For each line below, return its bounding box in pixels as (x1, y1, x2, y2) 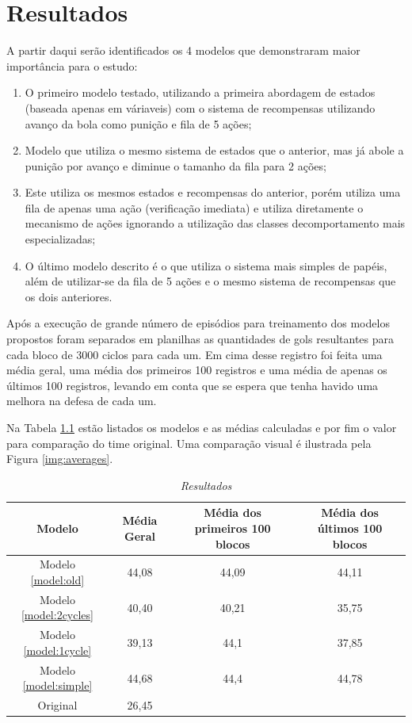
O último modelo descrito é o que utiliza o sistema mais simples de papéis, (25, 257, 387, 274)
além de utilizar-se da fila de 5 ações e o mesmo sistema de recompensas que (25, 273, 396, 289)
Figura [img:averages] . (6, 450, 113, 467)
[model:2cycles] (21, 606, 93, 623)
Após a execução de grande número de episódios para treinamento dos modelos (6, 315, 390, 331)
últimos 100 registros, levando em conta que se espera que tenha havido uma (6, 377, 379, 393)
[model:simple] (22, 677, 93, 694)
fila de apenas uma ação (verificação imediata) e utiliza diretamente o (25, 199, 364, 216)
